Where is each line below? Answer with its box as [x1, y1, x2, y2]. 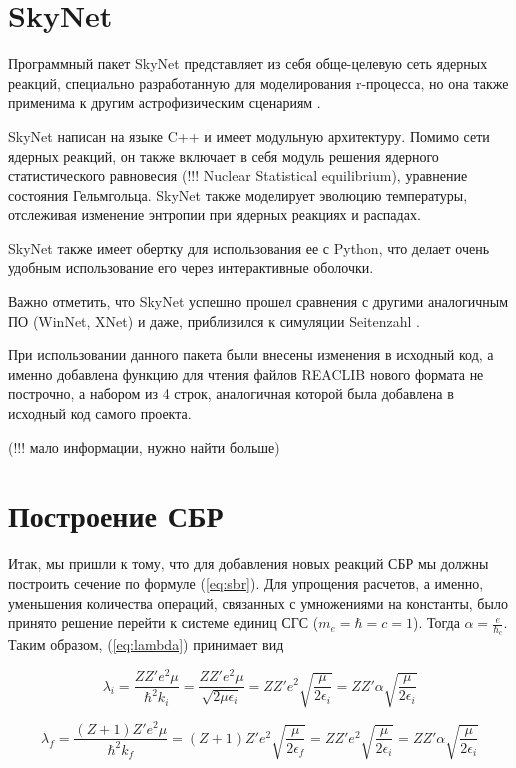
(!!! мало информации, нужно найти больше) [8, 436, 280, 457]
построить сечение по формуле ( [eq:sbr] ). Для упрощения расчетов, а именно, [8, 572, 484, 593]
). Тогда [412, 612, 460, 633]
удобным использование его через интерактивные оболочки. [8, 257, 374, 278]
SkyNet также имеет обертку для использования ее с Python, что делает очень [8, 237, 490, 258]
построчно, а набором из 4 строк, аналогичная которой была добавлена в [8, 383, 454, 404]
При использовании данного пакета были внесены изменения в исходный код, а [8, 344, 494, 365]
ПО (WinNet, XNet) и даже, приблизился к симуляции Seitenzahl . [8, 310, 420, 331]
